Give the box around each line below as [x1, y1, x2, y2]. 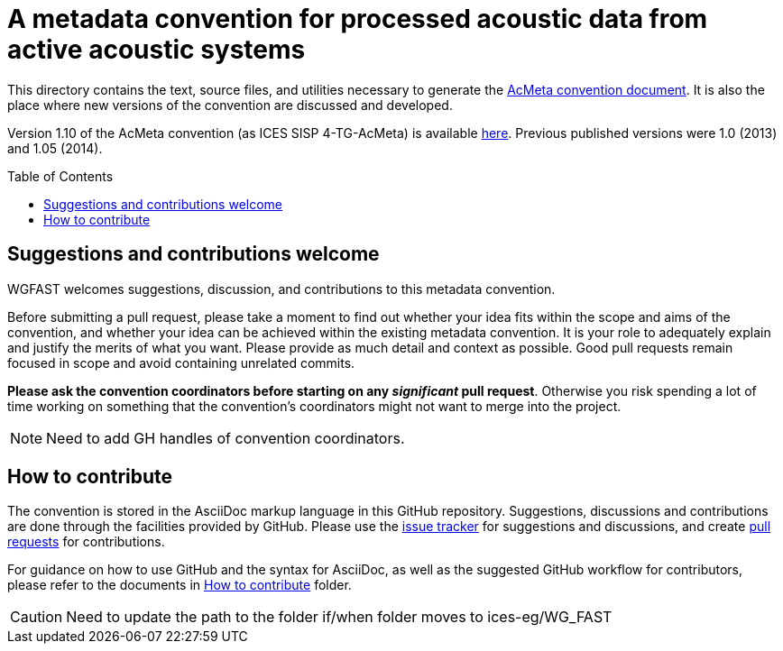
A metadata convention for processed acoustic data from [7, 4, 708, 34]
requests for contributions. [7, 534, 165, 550]
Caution [10, 608, 63, 627]
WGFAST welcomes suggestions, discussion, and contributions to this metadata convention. [7, 280, 556, 297]
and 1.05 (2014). [7, 140, 103, 156]
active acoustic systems [7, 34, 306, 65]
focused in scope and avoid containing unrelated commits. [7, 354, 355, 371]
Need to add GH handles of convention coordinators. [46, 428, 405, 447]
